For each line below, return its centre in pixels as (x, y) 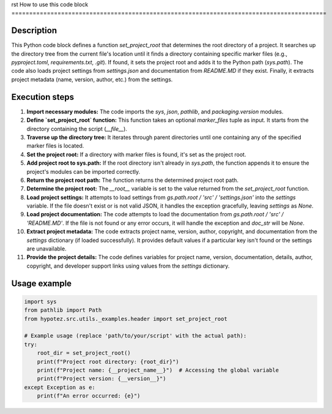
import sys (40, 301)
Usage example (42, 283)
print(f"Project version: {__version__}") (101, 379)
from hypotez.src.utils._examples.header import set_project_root (126, 319)
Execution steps (43, 97)
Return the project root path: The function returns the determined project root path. (132, 180)
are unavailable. (46, 249)
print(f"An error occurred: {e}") (89, 396)
